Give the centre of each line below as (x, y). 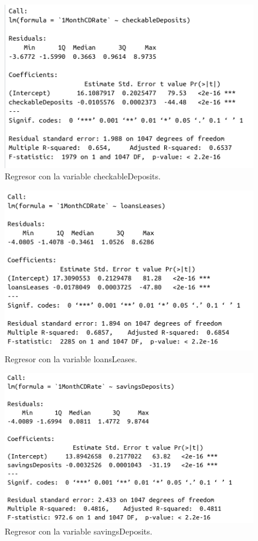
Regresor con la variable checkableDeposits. (83, 176)
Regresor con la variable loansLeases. (71, 358)
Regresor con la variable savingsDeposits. (79, 531)
